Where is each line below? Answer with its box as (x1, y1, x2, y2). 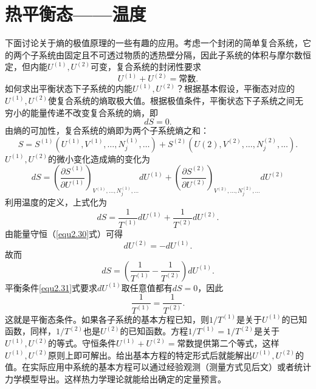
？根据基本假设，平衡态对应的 (175, 82, 295, 95)
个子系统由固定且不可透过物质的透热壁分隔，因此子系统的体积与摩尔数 (21, 48, 303, 61)
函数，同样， (5, 325, 56, 337)
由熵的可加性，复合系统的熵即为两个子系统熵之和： (5, 124, 209, 137)
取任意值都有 (121, 281, 173, 294)
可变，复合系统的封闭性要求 (90, 60, 201, 73)
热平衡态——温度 (5, 1, 146, 26)
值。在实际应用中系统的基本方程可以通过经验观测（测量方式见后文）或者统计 (5, 360, 311, 373)
